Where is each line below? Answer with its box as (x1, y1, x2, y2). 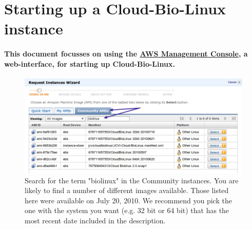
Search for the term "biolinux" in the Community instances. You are (25, 175, 239, 185)
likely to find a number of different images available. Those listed (25, 185, 229, 196)
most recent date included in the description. (25, 215, 166, 225)
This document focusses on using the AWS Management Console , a (4, 48, 248, 59)
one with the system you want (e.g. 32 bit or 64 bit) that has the (25, 205, 229, 216)
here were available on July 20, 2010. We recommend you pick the (25, 195, 232, 205)
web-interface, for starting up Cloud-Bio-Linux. (4, 58, 175, 69)
